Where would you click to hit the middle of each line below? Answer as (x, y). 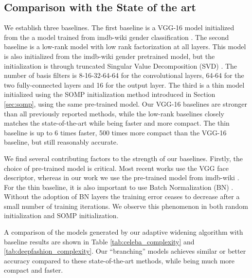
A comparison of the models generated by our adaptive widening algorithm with (124, 232)
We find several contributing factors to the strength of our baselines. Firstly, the (123, 158)
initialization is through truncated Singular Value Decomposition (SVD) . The (121, 65)
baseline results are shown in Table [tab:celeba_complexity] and (99, 241)
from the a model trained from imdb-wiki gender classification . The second (117, 37)
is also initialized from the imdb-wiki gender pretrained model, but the (109, 56)
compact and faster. (34, 270)
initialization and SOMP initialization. (61, 215)
